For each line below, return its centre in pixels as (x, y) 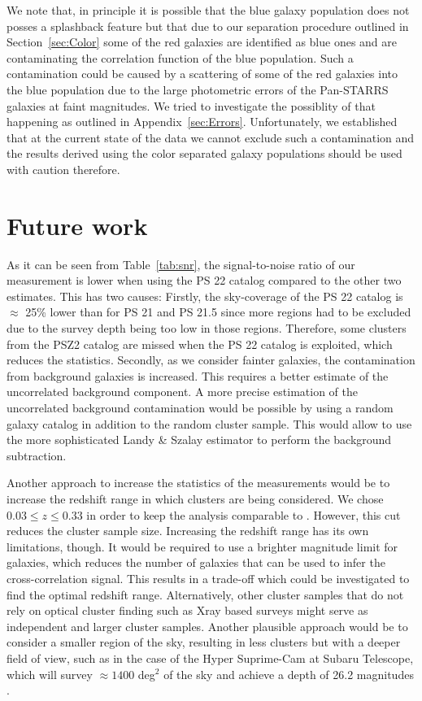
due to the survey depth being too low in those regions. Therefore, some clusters (207, 328)
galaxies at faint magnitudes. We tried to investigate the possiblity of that (191, 105)
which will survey (50, 674)
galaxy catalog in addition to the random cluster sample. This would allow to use (209, 423)
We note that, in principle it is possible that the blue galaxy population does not (208, 10)
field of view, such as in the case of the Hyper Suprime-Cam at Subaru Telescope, (210, 657)
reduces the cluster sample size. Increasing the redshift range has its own (188, 531)
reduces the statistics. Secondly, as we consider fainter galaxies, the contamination (211, 360)
